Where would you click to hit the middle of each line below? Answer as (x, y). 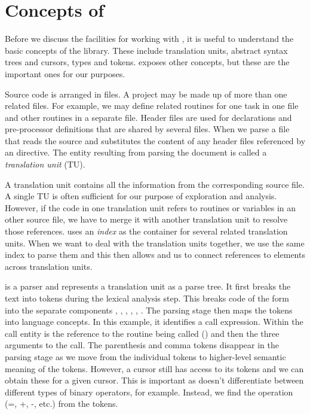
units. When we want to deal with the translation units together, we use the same (155, 243)
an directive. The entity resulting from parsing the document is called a (136, 152)
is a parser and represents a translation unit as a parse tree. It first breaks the (148, 286)
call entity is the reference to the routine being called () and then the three (142, 333)
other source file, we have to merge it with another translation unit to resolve (146, 219)
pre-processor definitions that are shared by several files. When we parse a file (147, 129)
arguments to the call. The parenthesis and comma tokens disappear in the (142, 345)
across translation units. (49, 266)
